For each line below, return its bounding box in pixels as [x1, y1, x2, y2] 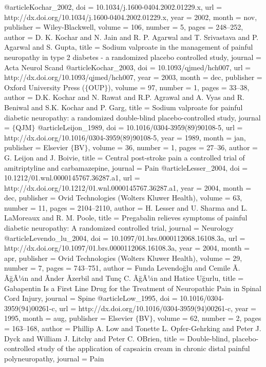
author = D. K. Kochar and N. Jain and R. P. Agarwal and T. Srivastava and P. [4, 31, 259, 42]
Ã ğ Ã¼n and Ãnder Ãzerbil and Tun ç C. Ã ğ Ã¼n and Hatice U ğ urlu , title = [4, 273, 244, 283]
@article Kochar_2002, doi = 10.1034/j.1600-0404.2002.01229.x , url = [4, 2, 222, 12]
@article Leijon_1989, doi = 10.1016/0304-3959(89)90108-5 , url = [37, 122, 243, 133]
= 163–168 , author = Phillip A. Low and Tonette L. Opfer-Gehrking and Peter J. [4, 323, 261, 333]
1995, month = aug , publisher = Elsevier [4, 313, 133, 323]
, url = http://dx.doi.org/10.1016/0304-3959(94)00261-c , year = [54, 302, 256, 313]
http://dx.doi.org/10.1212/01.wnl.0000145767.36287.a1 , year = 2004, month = [4, 182, 252, 193]
